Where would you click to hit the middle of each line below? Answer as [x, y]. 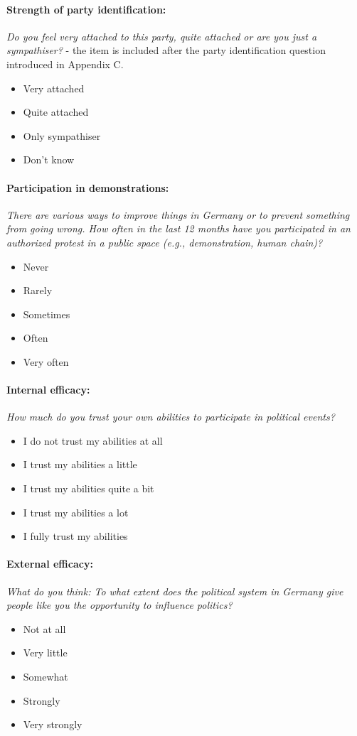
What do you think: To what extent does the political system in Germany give [175, 591]
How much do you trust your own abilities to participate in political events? [171, 417]
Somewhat [46, 677]
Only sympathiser [62, 135]
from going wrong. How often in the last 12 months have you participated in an [178, 228]
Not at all [44, 628]
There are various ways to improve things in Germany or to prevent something [178, 214]
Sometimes [47, 314]
